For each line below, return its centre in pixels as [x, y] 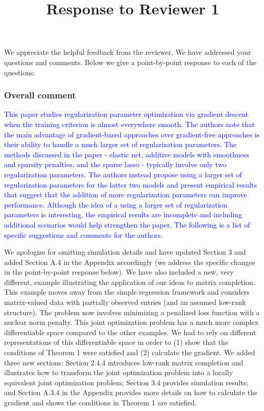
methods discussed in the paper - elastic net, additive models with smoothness [127, 154]
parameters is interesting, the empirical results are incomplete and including [123, 214]
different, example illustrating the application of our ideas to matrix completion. [130, 282]
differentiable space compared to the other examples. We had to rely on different [130, 332]
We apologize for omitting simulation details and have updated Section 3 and [125, 252]
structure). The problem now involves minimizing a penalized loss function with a [132, 312]
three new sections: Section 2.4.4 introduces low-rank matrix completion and [124, 362]
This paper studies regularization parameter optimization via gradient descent [126, 114]
